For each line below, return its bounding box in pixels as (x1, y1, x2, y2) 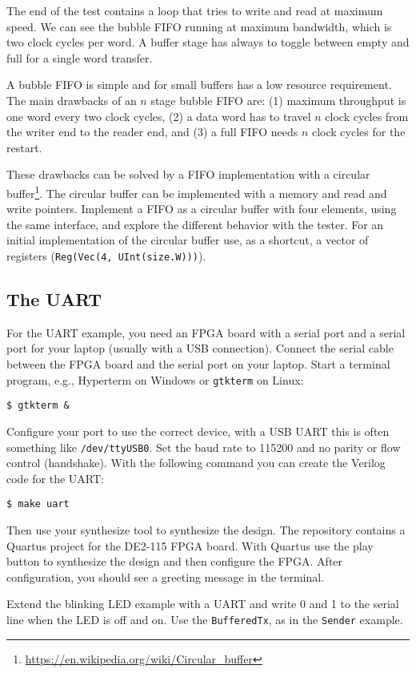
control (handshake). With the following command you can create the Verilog (6, 454, 386, 471)
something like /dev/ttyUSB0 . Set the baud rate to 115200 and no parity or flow (6, 438, 401, 455)
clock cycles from (325, 107, 409, 124)
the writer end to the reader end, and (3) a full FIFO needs (6, 123, 298, 140)
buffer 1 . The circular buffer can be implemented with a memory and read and (6, 182, 387, 201)
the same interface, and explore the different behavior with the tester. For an (6, 216, 384, 232)
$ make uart (6, 498, 70, 510)
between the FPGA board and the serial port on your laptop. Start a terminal (6, 356, 390, 373)
